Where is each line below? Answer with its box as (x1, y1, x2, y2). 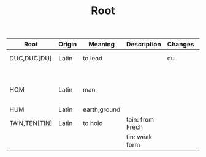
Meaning (88, 40, 115, 49)
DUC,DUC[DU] (9, 54, 52, 63)
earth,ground (82, 105, 121, 114)
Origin (58, 40, 77, 49)
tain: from (126, 115, 154, 124)
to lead (82, 54, 103, 63)
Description (126, 40, 161, 49)
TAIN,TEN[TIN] (9, 119, 53, 128)
